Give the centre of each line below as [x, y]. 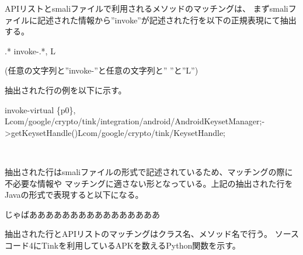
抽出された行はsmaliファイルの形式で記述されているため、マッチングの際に [149, 171]
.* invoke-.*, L [30, 50]
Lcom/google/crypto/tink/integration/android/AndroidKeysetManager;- [135, 121]
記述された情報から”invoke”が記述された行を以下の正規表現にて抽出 [167, 20]
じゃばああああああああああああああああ [82, 214]
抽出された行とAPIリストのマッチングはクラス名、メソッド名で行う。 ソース [152, 234]
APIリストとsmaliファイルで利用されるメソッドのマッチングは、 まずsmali [147, 8]
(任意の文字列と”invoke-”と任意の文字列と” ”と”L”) [102, 70]
